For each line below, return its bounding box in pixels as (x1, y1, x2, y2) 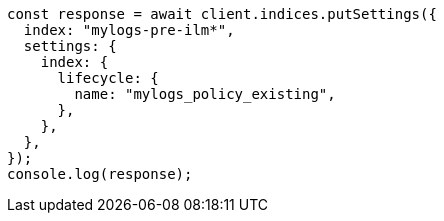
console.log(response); (7, 166, 193, 182)
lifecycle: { (57, 70, 159, 86)
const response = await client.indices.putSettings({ (7, 6, 437, 22)
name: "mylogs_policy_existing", (74, 86, 336, 102)
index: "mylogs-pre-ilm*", (23, 22, 235, 38)
